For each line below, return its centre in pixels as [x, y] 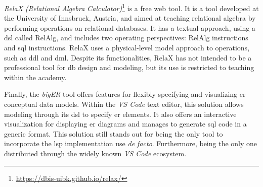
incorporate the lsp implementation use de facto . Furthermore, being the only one [131, 143]
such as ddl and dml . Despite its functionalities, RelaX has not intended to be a [128, 57]
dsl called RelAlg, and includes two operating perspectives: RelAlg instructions [126, 38]
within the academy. [35, 77]
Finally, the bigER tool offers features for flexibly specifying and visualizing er [125, 94]
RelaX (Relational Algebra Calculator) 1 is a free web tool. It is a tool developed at [131, 7]
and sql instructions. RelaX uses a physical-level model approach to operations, [127, 48]
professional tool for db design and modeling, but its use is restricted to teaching [129, 67]
